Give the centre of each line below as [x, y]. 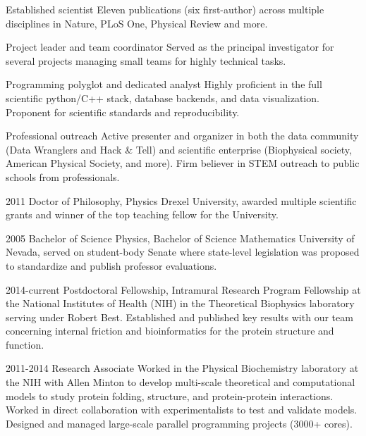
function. [25, 344]
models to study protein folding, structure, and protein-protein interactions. [170, 395]
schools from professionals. [63, 176]
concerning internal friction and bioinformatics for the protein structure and [170, 331]
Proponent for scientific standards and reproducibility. [123, 112]
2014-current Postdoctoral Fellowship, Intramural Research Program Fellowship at [183, 289]
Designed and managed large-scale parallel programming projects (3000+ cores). [179, 423]
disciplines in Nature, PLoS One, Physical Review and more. [137, 23]
